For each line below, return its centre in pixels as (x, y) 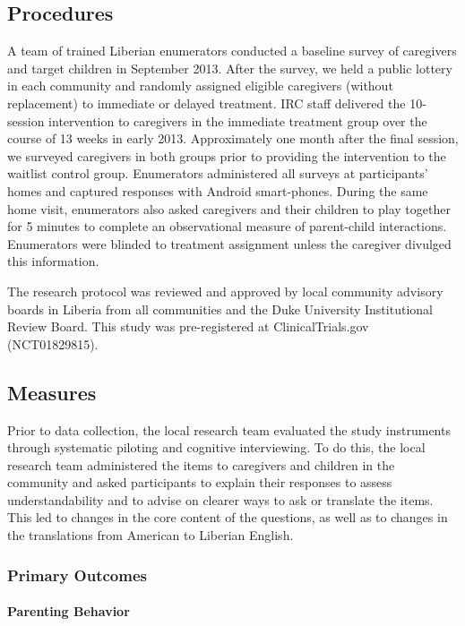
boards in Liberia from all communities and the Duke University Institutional (220, 309)
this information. (53, 261)
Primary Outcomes (77, 575)
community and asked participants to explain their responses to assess (200, 482)
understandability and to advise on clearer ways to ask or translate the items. (220, 499)
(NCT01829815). (53, 343)
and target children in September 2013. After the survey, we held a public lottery (230, 68)
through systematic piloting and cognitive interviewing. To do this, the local (216, 447)
